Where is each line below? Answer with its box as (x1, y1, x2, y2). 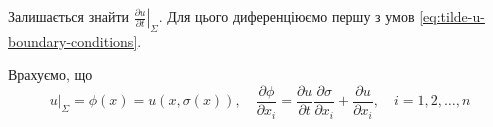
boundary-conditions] (8, 30, 138, 51)
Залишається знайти (8, 6, 129, 26)
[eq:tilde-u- (419, 6, 485, 26)
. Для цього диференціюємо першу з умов (158, 6, 415, 26)
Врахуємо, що (8, 64, 93, 85)
